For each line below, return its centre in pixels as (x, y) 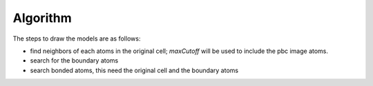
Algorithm (42, 18)
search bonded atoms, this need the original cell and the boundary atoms (134, 70)
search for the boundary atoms (74, 61)
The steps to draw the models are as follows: (77, 39)
